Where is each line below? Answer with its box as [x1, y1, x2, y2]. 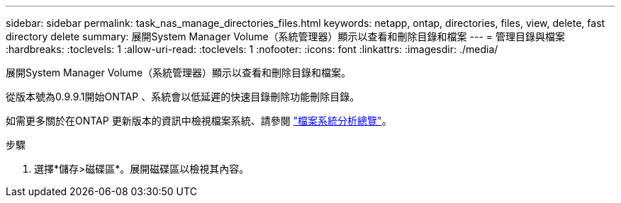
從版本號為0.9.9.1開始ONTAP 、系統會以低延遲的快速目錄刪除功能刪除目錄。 [6, 91, 360, 103]
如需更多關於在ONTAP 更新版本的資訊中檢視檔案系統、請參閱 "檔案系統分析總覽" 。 [6, 115, 392, 127]
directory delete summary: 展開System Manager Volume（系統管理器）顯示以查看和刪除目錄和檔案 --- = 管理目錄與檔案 [6, 30, 565, 42]
